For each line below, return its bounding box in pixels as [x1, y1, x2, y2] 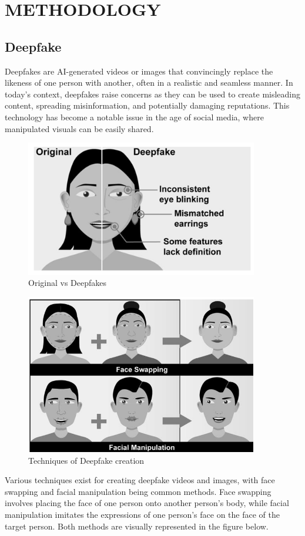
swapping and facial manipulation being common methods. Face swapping [5, 485, 272, 497]
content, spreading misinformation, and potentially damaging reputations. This [5, 99, 290, 112]
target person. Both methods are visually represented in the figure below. [5, 520, 269, 532]
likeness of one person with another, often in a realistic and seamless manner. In [5, 76, 293, 89]
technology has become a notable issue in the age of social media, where [5, 110, 264, 123]
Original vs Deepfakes [28, 277, 106, 289]
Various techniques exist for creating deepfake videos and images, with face [5, 474, 275, 486]
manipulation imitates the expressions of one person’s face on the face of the [5, 508, 280, 520]
